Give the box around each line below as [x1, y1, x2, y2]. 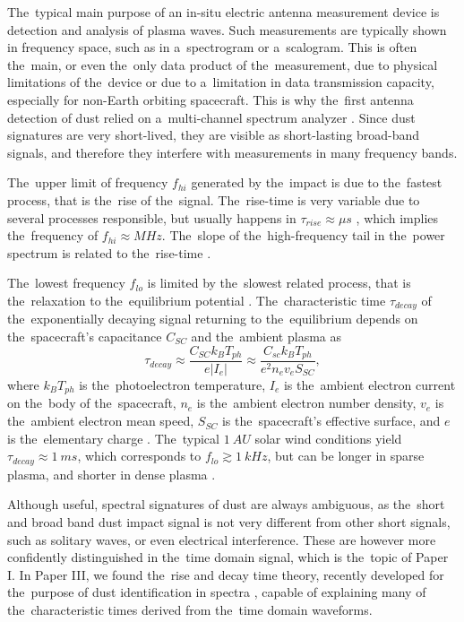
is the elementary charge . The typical [7, 428, 219, 447]
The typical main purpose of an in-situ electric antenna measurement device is [7, 3, 440, 21]
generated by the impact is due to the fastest [191, 173, 443, 192]
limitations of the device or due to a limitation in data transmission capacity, [7, 73, 434, 91]
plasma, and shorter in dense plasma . [7, 464, 216, 483]
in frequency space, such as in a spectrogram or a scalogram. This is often [7, 38, 417, 56]
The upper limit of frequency [7, 173, 168, 192]
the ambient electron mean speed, [7, 411, 194, 430]
